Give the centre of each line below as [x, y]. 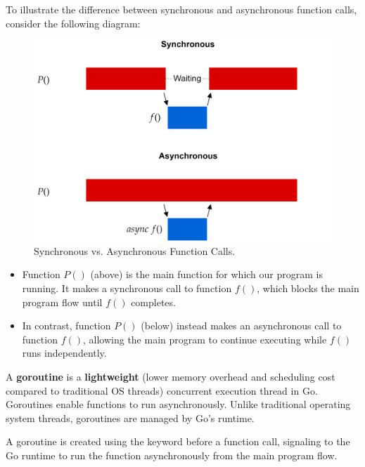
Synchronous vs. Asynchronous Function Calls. [135, 250]
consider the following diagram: [73, 23]
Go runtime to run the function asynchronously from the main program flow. [172, 455]
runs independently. [64, 353]
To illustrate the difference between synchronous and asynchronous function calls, [181, 9]
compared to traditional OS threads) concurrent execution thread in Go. [162, 390]
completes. [153, 302]
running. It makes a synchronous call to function [127, 288]
